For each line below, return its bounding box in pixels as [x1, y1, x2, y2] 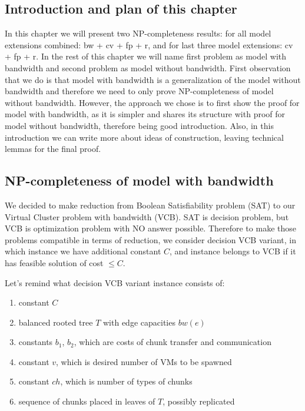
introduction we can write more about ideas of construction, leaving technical [5, 131, 284, 143]
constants [18, 336, 53, 348]
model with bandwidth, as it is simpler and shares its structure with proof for [5, 108, 286, 120]
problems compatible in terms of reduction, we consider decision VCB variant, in [5, 233, 296, 246]
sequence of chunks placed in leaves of [18, 395, 155, 407]
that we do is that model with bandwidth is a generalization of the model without [5, 73, 301, 85]
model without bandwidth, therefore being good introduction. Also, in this [5, 119, 274, 131]
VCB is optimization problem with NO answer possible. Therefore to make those [5, 222, 296, 234]
